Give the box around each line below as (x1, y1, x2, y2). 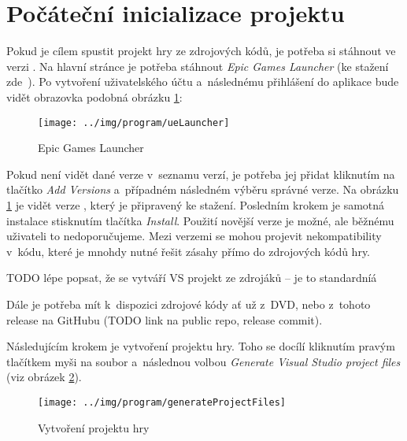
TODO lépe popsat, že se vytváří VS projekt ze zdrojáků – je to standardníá (6, 269, 377, 286)
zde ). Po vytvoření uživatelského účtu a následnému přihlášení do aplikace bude (6, 73, 399, 90)
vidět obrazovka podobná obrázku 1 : (6, 88, 183, 105)
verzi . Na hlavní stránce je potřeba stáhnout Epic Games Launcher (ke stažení (6, 57, 389, 74)
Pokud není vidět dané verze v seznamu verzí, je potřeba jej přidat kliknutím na (6, 165, 395, 182)
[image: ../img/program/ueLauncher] (38, 117, 230, 128)
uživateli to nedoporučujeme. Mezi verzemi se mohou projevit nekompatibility (6, 228, 382, 244)
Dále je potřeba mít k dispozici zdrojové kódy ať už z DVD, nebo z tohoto (6, 295, 371, 312)
